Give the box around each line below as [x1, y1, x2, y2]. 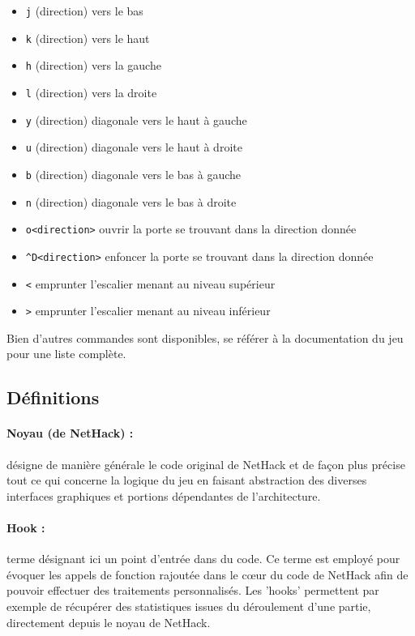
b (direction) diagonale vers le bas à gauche [25, 165, 242, 182]
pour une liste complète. [6, 345, 126, 362]
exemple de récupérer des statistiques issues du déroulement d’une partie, [6, 598, 371, 614]
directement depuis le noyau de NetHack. [6, 613, 211, 630]
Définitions [6, 385, 100, 410]
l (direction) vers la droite [25, 83, 157, 100]
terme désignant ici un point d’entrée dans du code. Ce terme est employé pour [6, 550, 400, 567]
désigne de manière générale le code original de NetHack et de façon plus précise [6, 455, 405, 472]
